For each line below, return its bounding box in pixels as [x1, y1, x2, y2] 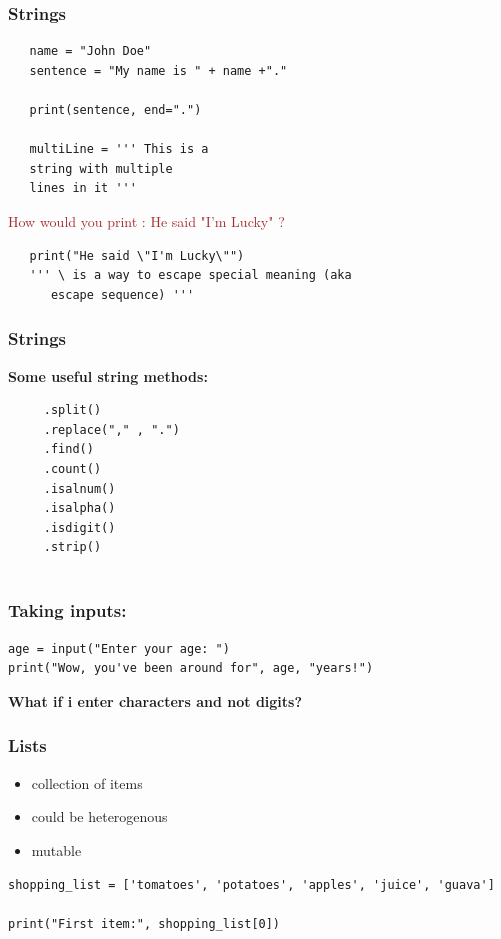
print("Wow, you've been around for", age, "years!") [8, 661, 374, 676]
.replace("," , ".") [43, 422, 180, 437]
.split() [43, 403, 102, 418]
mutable [31, 839, 82, 860]
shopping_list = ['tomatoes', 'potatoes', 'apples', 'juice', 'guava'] [8, 877, 495, 892]
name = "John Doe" [29, 44, 152, 59]
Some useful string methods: [8, 365, 208, 386]
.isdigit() [43, 520, 116, 535]
